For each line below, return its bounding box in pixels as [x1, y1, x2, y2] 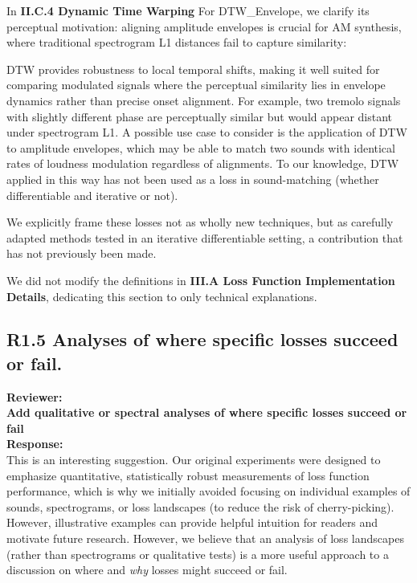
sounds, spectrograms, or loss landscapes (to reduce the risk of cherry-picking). [6, 498, 395, 515]
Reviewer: [6, 388, 63, 405]
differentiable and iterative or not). [6, 186, 178, 203]
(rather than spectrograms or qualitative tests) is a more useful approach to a [6, 545, 389, 562]
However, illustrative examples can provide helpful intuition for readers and [6, 514, 378, 531]
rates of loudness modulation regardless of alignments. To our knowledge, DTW [6, 155, 399, 172]
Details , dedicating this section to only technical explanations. [6, 287, 317, 304]
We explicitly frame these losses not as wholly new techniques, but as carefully [6, 214, 394, 230]
